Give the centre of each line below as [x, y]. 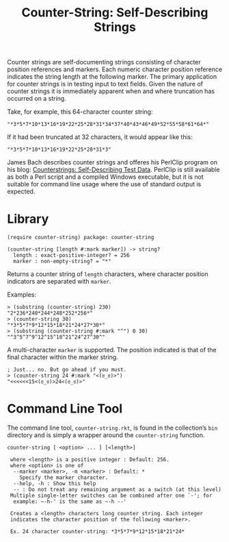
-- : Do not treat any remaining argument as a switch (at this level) [118, 490]
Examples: [22, 295]
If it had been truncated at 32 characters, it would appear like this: [100, 137]
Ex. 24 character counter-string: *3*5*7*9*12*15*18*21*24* [97, 532]
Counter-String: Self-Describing [115, 13]
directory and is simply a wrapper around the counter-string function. [106, 435]
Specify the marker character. [64, 478]
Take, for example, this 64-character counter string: [80, 112]
